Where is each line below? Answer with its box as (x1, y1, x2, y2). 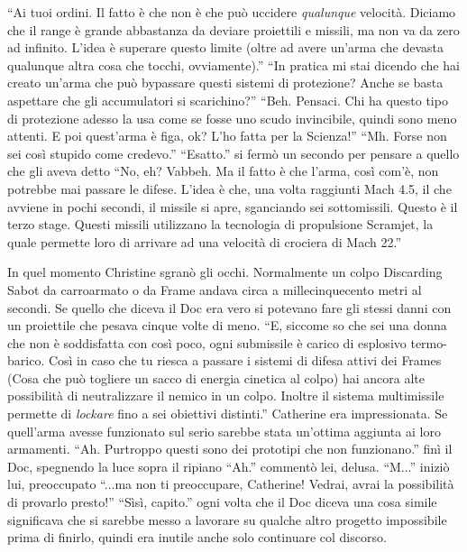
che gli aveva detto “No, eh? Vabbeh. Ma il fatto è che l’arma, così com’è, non (7, 161, 439, 180)
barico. (7, 351, 45, 370)
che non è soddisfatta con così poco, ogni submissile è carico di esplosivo (7, 333, 407, 352)
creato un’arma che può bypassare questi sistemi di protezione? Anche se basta (7, 73, 444, 92)
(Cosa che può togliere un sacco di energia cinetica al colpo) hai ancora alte (7, 368, 426, 387)
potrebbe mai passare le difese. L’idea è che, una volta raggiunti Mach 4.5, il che (7, 179, 452, 198)
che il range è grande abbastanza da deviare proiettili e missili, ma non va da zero (7, 20, 460, 39)
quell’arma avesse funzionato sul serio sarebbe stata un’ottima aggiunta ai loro (7, 421, 441, 440)
